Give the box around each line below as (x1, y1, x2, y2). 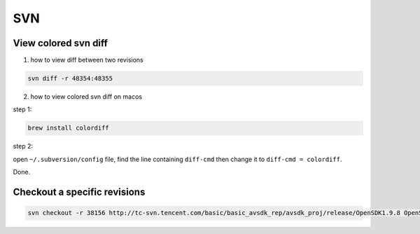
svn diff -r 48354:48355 (27, 74, 113, 83)
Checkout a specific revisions (13, 186, 146, 198)
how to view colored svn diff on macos (30, 92, 143, 101)
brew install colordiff (27, 124, 110, 132)
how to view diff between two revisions (30, 56, 143, 64)
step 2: (13, 142, 34, 151)
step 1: (13, 105, 32, 113)
